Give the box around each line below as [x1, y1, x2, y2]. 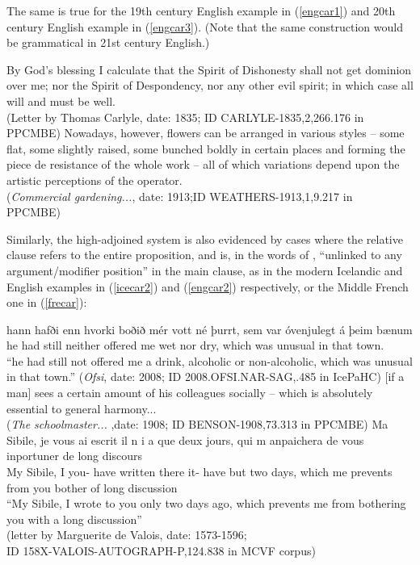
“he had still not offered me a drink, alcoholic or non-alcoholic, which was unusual [6, 352, 413, 369]
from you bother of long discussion [6, 479, 178, 496]
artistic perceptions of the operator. [6, 171, 183, 188]
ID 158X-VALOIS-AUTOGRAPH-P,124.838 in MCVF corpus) [6, 542, 316, 559]
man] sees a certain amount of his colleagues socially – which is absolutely [6, 384, 373, 401]
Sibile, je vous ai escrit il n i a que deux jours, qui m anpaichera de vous [6, 431, 364, 448]
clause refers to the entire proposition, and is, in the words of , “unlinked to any [6, 246, 402, 263]
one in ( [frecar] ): [6, 294, 87, 311]
